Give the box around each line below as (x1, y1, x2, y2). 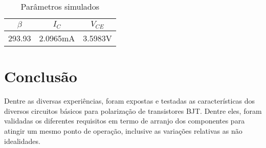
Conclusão (4, 66, 77, 87)
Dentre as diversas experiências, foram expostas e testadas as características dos (4, 95, 255, 106)
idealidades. (4, 135, 40, 146)
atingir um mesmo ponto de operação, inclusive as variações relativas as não (4, 125, 242, 136)
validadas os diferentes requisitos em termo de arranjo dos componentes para (4, 115, 245, 126)
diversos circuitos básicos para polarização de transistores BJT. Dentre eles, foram (4, 105, 262, 116)
